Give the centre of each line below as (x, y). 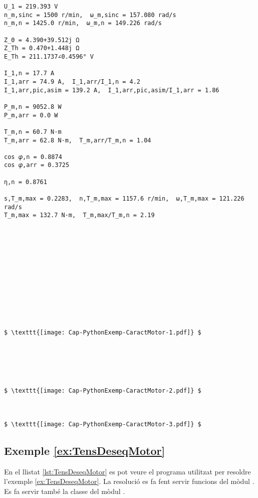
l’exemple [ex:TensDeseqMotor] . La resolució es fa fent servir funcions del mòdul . (129, 481)
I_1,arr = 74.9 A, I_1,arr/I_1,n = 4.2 (72, 81)
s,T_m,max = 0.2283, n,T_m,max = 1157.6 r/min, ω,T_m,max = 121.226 (124, 199)
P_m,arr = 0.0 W (31, 115)
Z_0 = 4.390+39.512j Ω (42, 40)
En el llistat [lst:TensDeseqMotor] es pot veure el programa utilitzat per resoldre (127, 471)
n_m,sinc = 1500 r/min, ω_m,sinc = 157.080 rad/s (90, 15)
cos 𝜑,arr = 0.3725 (37, 165)
